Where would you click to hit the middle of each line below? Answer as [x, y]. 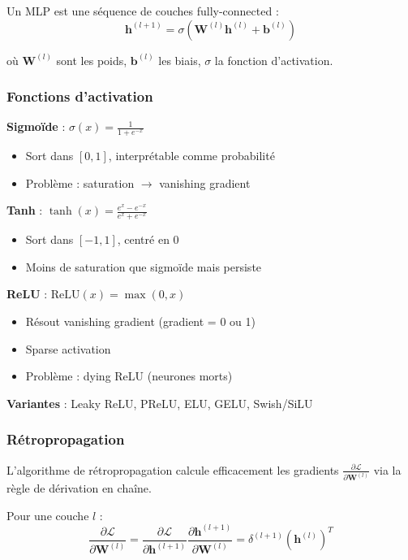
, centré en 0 [148, 239]
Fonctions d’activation [80, 96]
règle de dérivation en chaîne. [79, 488]
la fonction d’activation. [274, 60]
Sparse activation [68, 348]
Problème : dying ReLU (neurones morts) [129, 376]
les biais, [180, 60]
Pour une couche [48, 515]
